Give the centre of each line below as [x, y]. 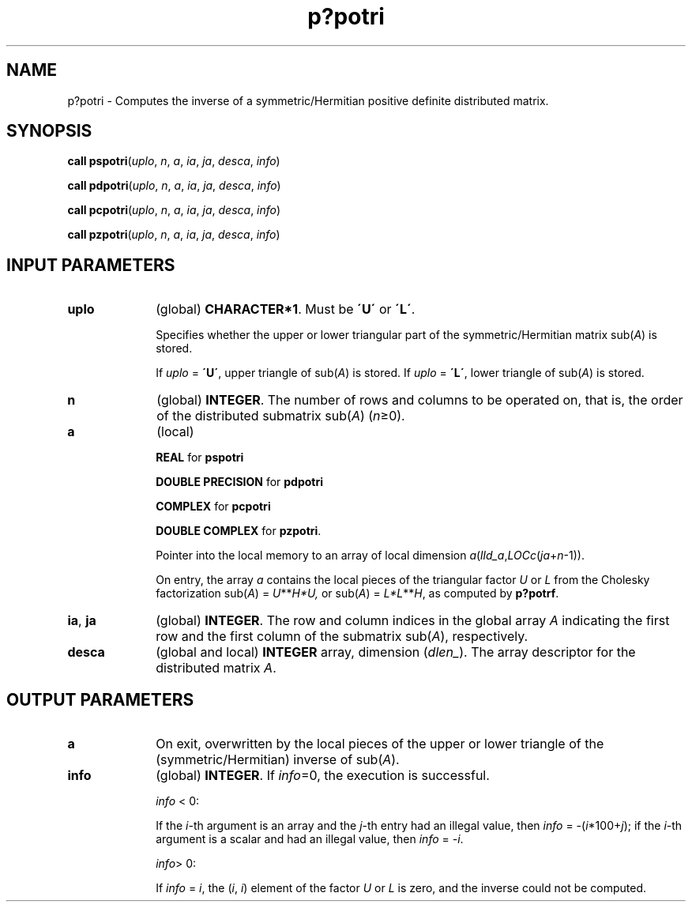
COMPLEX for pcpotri [213, 507]
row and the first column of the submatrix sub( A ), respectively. [342, 637]
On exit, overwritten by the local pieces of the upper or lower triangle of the [380, 744]
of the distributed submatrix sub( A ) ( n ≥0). [281, 416]
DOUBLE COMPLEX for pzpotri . [239, 531]
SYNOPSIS [49, 131]
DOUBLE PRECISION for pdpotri [240, 482]
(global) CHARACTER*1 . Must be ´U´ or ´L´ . [286, 309]
